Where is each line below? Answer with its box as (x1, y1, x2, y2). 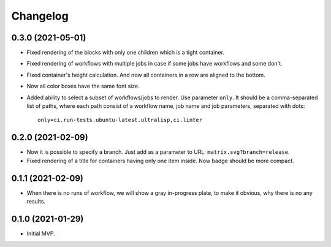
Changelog (11, 9, 69, 23)
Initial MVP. (26, 230, 55, 237)
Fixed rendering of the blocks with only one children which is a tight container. (26, 49, 225, 56)
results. (26, 198, 46, 205)
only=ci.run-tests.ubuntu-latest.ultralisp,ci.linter (37, 116, 202, 124)
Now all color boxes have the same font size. (26, 83, 140, 90)
